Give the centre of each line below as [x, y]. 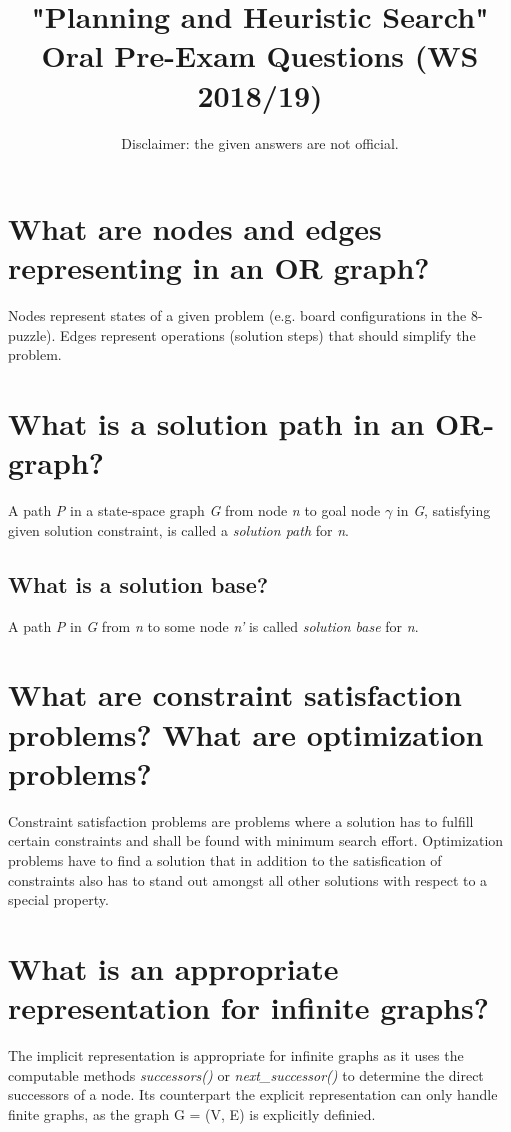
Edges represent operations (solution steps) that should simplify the [268, 334]
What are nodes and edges [195, 228]
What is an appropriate [173, 967]
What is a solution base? [138, 583]
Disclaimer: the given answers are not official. [260, 142]
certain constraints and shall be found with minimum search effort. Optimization [256, 840]
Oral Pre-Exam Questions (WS [260, 55]
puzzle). [32, 334]
